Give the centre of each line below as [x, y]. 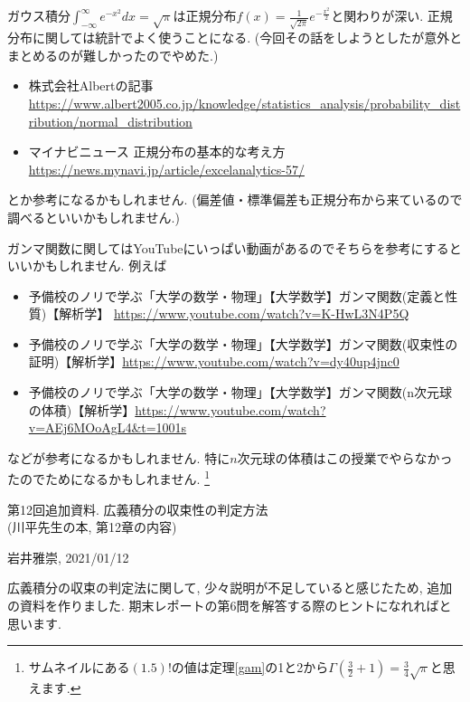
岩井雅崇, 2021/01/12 [68, 557]
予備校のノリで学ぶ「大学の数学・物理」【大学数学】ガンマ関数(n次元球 [240, 392]
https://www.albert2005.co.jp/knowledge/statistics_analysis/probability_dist [244, 103]
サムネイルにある [79, 667]
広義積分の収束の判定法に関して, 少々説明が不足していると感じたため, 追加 [230, 588]
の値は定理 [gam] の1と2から [250, 667]
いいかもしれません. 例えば [87, 266]
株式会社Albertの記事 [91, 85]
